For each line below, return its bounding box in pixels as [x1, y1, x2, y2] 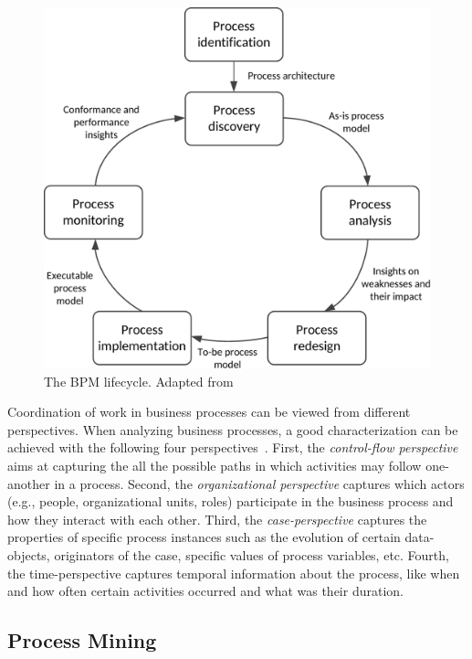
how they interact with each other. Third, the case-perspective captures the [7, 509, 427, 528]
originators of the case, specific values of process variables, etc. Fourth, [54, 545, 449, 564]
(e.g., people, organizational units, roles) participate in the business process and [7, 492, 454, 511]
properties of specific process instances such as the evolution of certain [7, 527, 401, 547]
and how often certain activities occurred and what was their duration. [7, 581, 404, 601]
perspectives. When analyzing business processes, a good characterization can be [7, 420, 458, 439]
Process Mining [7, 626, 157, 654]
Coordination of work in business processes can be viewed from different [7, 402, 411, 421]
